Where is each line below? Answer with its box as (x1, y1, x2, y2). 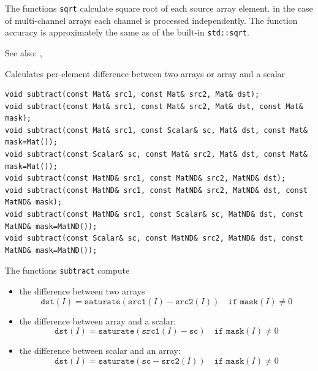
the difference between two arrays (19, 285, 145, 298)
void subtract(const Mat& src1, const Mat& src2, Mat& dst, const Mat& (5, 102, 303, 111)
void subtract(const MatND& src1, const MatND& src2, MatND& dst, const (5, 185, 308, 195)
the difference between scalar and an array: (19, 344, 181, 357)
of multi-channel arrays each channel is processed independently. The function (5, 13, 298, 26)
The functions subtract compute (5, 264, 130, 277)
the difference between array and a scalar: (19, 314, 176, 327)
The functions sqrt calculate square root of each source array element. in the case (5, 2, 313, 14)
